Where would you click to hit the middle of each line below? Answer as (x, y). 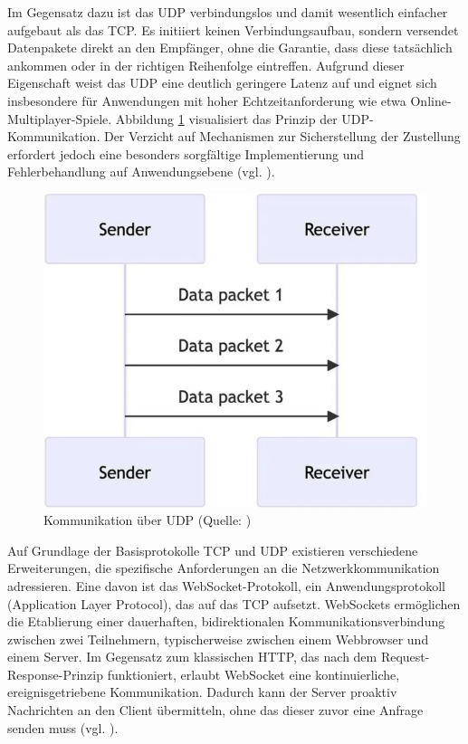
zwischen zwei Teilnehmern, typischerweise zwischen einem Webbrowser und (218, 639)
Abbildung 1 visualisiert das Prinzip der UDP (243, 118)
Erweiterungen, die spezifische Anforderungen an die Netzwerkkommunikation (224, 568)
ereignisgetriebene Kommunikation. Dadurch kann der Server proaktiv (202, 692)
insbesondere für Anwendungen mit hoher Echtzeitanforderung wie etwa (207, 100)
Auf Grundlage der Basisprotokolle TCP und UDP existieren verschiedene (213, 550)
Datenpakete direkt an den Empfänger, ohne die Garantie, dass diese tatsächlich (230, 48)
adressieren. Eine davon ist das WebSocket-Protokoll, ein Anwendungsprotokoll (226, 585)
